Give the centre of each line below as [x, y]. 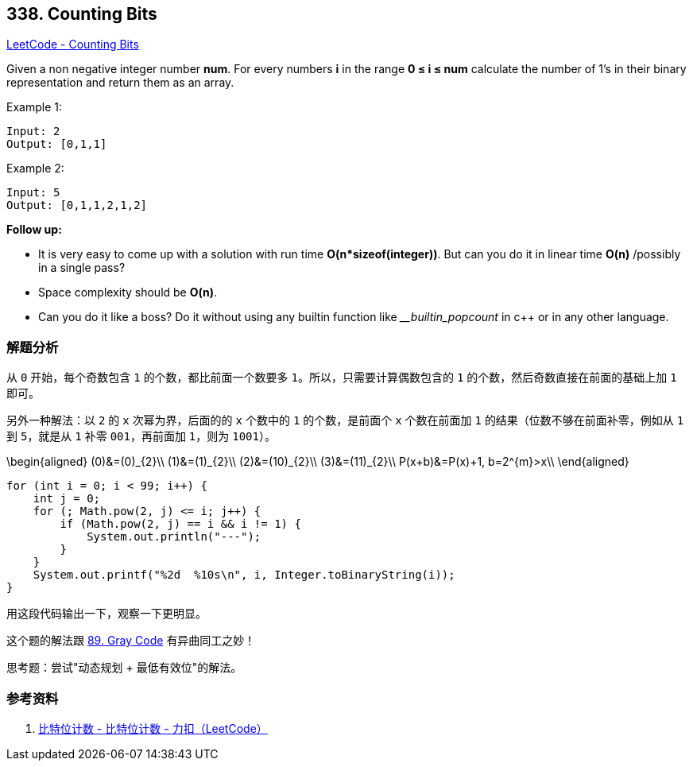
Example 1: [34, 107]
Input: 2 [33, 132]
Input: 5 [33, 193]
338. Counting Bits [82, 14]
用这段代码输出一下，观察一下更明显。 [106, 614]
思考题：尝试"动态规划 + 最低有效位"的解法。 [124, 668]
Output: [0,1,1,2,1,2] [77, 205]
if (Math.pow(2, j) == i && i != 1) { [180, 524]
